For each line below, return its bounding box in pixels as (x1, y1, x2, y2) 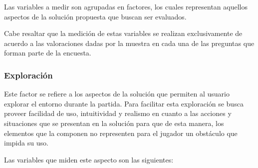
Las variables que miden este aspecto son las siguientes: (4, 154, 174, 164)
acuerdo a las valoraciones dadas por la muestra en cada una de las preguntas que (4, 37, 255, 48)
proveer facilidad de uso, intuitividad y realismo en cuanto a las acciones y (4, 108, 232, 118)
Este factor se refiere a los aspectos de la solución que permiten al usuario (4, 88, 230, 99)
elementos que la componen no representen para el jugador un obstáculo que (4, 127, 238, 138)
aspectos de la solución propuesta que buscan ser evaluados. (4, 11, 187, 21)
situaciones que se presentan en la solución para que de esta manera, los (4, 117, 224, 128)
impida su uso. (4, 137, 48, 148)
